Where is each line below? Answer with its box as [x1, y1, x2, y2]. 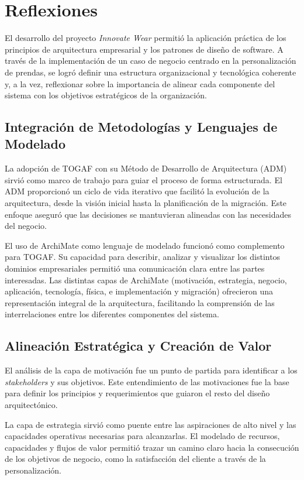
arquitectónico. [5, 398, 58, 410]
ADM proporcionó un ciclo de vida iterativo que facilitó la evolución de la [5, 185, 270, 197]
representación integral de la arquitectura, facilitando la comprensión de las [5, 296, 275, 308]
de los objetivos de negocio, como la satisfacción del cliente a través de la [5, 452, 266, 465]
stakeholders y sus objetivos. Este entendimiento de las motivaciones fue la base [5, 375, 289, 388]
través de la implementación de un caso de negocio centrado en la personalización [5, 54, 296, 67]
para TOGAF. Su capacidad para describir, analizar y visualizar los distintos [5, 251, 281, 263]
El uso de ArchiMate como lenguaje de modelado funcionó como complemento [5, 239, 285, 251]
